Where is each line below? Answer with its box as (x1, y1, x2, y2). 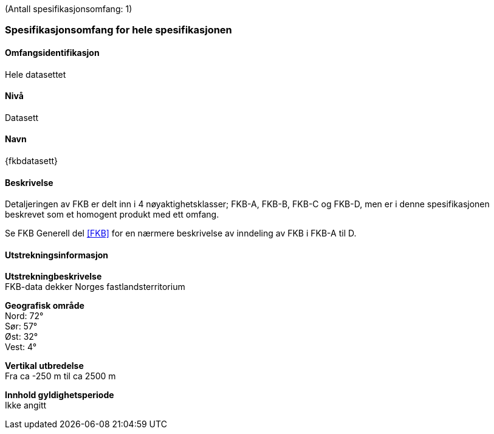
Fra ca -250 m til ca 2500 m (5, 371, 116, 382)
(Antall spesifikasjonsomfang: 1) (5, 4, 132, 14)
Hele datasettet (5, 69, 66, 80)
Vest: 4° (5, 342, 37, 353)
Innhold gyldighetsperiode (5, 390, 114, 401)
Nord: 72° (5, 311, 44, 322)
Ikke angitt (5, 400, 47, 411)
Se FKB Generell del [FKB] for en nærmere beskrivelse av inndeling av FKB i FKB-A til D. (5, 228, 357, 239)
